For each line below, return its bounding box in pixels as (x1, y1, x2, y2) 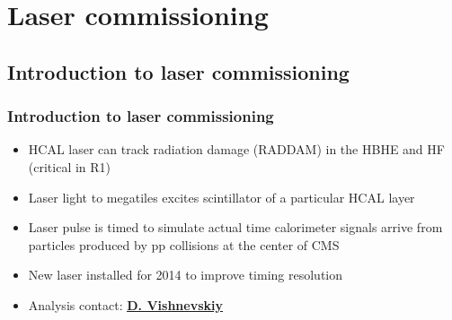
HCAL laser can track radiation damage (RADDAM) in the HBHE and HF (28, 140, 445, 159)
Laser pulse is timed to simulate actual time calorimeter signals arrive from (28, 218, 443, 237)
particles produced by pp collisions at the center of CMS (28, 235, 340, 254)
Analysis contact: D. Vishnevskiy (28, 295, 223, 314)
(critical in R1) (28, 157, 111, 176)
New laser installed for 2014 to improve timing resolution (28, 265, 343, 284)
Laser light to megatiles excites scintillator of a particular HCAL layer (28, 187, 415, 206)
